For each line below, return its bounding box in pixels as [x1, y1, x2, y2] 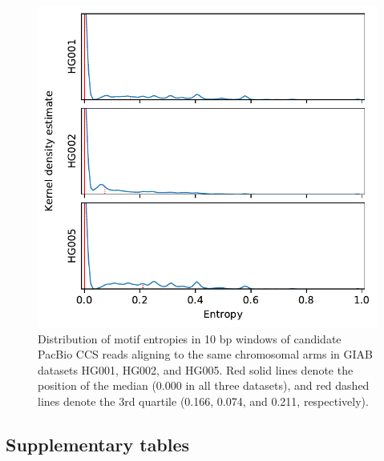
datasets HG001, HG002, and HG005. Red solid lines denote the [38, 361, 354, 378]
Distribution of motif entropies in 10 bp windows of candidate [38, 330, 342, 347]
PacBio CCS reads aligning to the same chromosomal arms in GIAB [38, 346, 373, 363]
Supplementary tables [6, 431, 190, 456]
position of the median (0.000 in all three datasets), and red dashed [38, 377, 370, 394]
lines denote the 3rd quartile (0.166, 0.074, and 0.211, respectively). [38, 392, 369, 409]
